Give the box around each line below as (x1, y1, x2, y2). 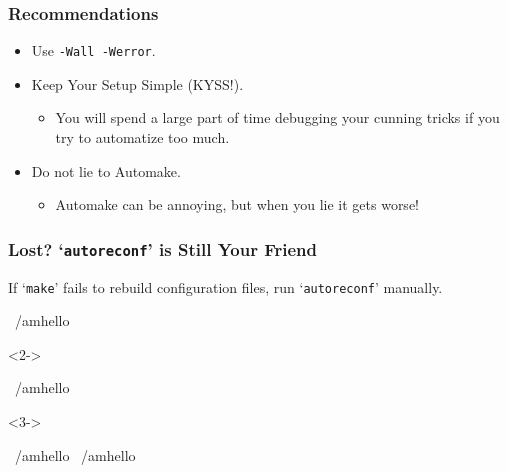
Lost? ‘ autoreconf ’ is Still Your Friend (8, 236, 317, 261)
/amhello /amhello (14, 444, 136, 465)
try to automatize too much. (55, 127, 230, 148)
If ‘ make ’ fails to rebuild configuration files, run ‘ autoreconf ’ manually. (8, 276, 443, 297)
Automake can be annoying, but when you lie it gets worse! (55, 194, 419, 215)
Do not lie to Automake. (31, 160, 181, 181)
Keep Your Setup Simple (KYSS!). (31, 73, 244, 94)
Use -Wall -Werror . (31, 40, 156, 61)
